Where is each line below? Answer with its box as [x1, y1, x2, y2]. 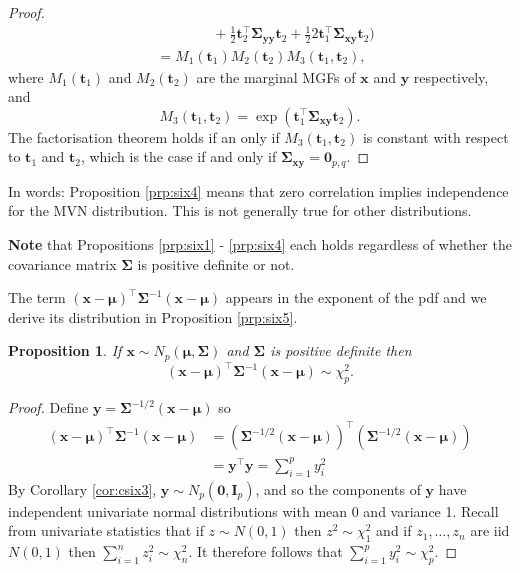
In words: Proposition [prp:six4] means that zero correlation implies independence [8, 180, 509, 201]
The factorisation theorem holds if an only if [8, 126, 280, 147]
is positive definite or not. [137, 253, 295, 274]
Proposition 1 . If [8, 340, 122, 361]
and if [376, 520, 412, 541]
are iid [470, 520, 510, 541]
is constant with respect [362, 126, 509, 147]
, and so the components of [255, 478, 421, 499]
